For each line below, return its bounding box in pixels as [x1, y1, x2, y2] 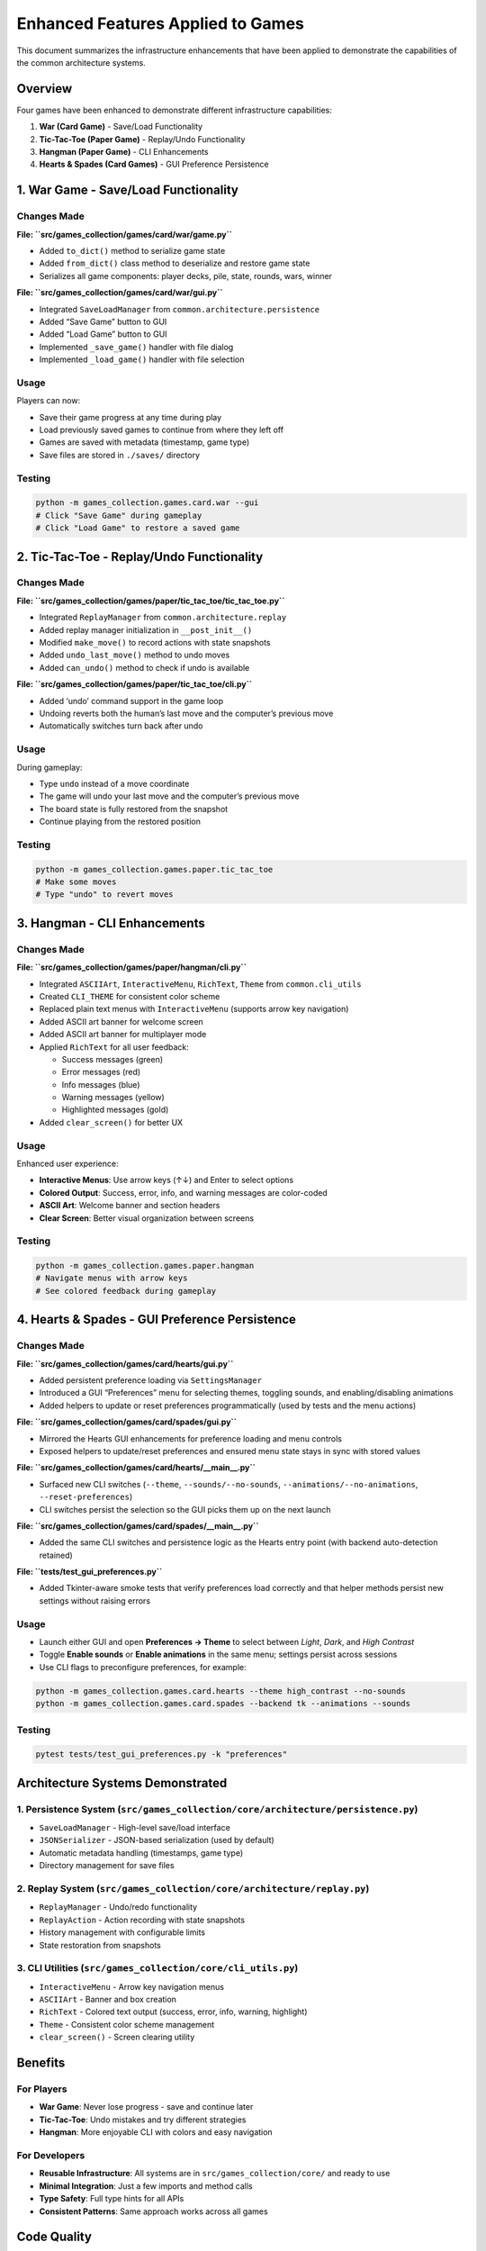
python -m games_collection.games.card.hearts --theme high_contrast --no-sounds [35, 1686, 407, 1696]
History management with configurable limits [39, 1927, 206, 1938]
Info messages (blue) [61, 1079, 140, 1089]
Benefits [16, 2056, 66, 2071]
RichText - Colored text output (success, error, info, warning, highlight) [39, 2006, 308, 2017]
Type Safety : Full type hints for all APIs [39, 2193, 184, 2204]
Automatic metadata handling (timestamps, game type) [39, 1847, 243, 1858]
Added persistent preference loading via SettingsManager [39, 1375, 263, 1386]
